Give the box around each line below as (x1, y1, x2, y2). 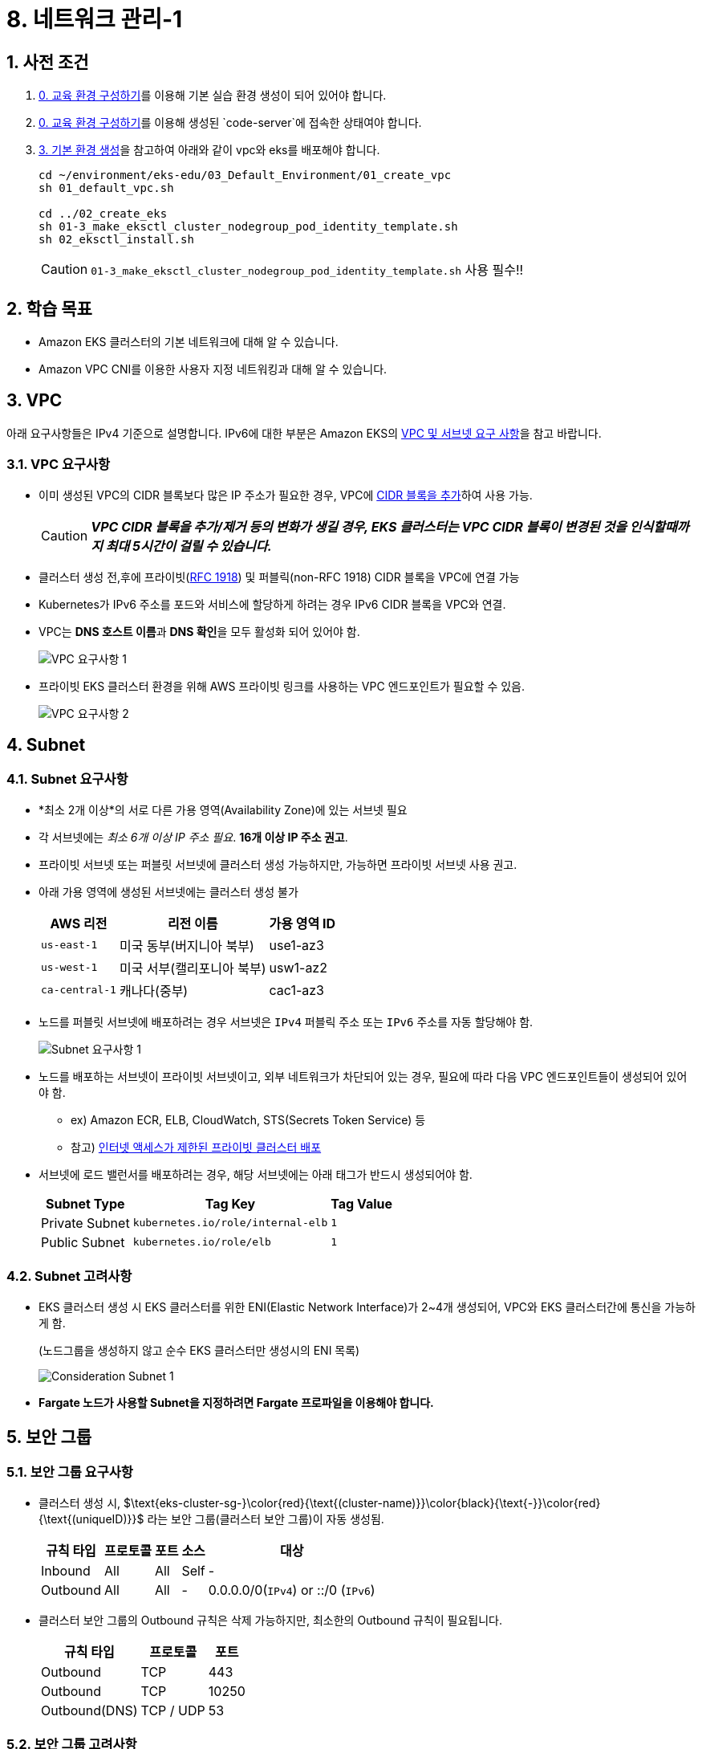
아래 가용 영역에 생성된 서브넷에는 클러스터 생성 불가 (39, 884, 298, 899)
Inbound (41, 1562, 91, 1579)
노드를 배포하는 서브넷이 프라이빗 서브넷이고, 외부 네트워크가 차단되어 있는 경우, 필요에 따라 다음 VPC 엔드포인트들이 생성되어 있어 (39, 1069, 688, 1083)
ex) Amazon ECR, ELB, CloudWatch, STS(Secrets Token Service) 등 (71, 1112, 426, 1127)
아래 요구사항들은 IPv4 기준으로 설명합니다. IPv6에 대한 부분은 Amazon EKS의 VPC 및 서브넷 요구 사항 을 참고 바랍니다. (6, 426, 602, 440)
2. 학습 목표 (6, 298, 92, 319)
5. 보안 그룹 (6, 1427, 92, 1447)
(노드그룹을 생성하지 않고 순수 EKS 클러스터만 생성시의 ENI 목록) (39, 1343, 360, 1357)
